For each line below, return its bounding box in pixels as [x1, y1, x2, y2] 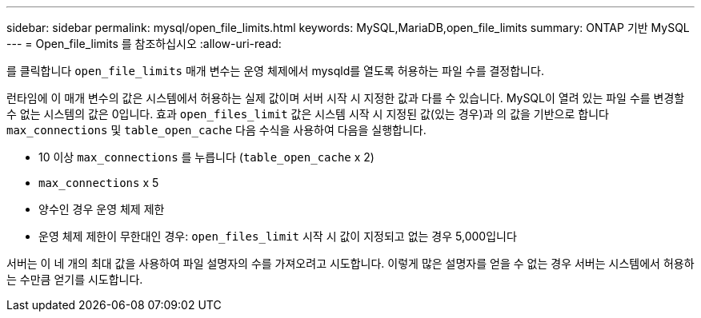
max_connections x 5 [38, 176, 159, 189]
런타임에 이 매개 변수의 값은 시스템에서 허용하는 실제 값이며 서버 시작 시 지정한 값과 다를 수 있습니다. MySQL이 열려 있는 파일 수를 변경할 [6, 91, 685, 105]
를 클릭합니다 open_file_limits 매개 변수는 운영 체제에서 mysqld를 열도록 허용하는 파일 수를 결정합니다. [6, 64, 544, 78]
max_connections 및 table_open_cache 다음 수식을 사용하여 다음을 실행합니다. [6, 123, 427, 137]
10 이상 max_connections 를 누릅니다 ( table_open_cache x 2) [38, 150, 375, 164]
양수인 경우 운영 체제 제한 [38, 202, 165, 216]
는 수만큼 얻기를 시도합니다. [6, 272, 143, 286]
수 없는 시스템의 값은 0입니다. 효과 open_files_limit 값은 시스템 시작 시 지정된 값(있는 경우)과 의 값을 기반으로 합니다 [6, 107, 609, 121]
